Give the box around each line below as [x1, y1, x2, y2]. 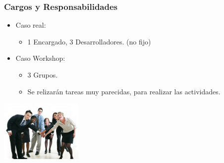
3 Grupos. [27, 70, 58, 80]
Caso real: [15, 20, 46, 30]
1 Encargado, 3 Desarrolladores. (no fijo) [27, 36, 151, 46]
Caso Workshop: [15, 53, 65, 63]
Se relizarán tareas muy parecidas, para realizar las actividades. [27, 86, 221, 96]
